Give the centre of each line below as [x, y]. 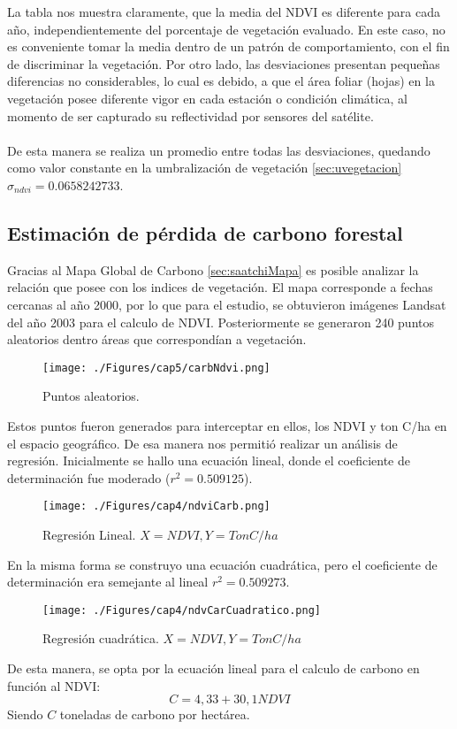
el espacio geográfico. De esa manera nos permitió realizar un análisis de [202, 443]
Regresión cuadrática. [101, 638]
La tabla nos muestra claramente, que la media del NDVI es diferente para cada [224, 12]
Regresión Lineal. [89, 534]
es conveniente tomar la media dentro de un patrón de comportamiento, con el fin [228, 46]
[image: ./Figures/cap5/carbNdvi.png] [156, 368]
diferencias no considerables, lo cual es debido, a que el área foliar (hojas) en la [221, 81]
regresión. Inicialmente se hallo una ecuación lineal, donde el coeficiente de [209, 460]
